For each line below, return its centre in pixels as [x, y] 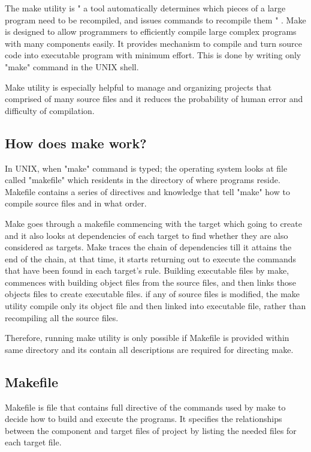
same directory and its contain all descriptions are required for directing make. [149, 349]
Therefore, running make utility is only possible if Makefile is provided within [147, 338]
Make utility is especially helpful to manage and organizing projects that [138, 87]
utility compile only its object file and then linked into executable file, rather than [155, 306]
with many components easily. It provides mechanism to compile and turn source [153, 43]
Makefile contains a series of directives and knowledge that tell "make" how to [147, 191]
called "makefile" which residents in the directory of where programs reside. [143, 180]
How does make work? [76, 143]
